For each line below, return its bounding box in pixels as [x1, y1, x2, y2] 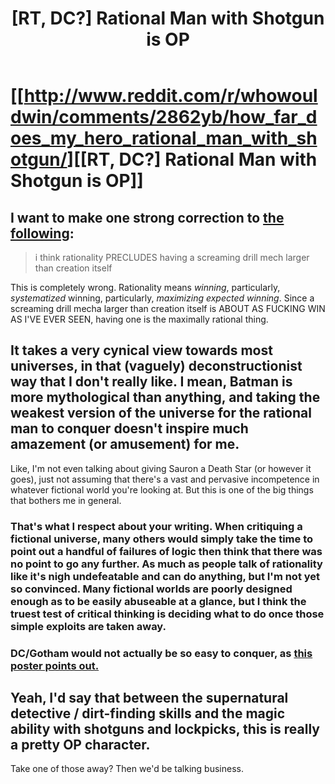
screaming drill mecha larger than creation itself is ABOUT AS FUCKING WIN [10, 303, 326, 314]
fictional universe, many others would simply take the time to [10, 532, 314, 546]
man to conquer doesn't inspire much [10, 420, 249, 437]
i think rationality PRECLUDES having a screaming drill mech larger [34, 252, 310, 263]
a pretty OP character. [10, 737, 151, 754]
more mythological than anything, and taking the [10, 389, 321, 406]
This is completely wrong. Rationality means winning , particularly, [10, 282, 281, 293]
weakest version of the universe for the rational [10, 405, 312, 422]
